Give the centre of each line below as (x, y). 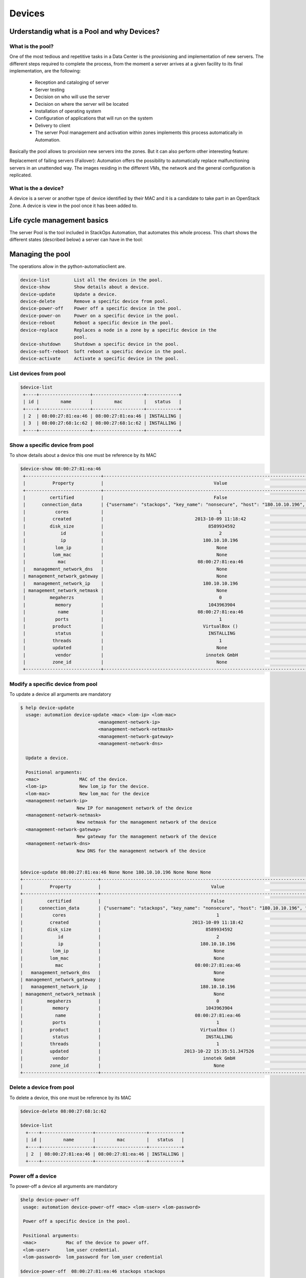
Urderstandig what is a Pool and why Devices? (85, 31)
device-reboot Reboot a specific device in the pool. (97, 323)
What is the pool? (31, 46)
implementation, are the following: (45, 71)
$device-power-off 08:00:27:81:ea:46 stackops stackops (93, 1271)
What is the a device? (36, 188)
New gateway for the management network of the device (147, 837)
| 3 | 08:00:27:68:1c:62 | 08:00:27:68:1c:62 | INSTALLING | (103, 423)
